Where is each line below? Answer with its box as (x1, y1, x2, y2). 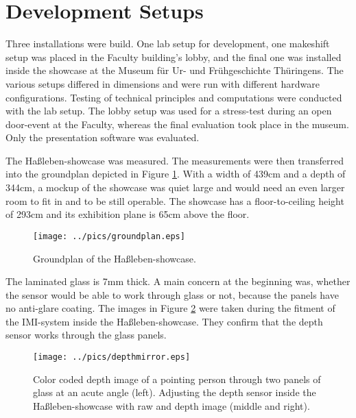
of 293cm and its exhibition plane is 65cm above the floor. (5, 207, 250, 221)
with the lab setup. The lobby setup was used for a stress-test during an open (5, 103, 332, 118)
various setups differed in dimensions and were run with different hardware (5, 76, 320, 90)
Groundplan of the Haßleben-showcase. (33, 251, 196, 265)
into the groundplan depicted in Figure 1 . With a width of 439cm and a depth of (5, 167, 346, 181)
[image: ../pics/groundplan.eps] (33, 231, 185, 241)
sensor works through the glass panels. (5, 328, 167, 342)
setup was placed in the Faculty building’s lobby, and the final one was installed (5, 49, 342, 64)
